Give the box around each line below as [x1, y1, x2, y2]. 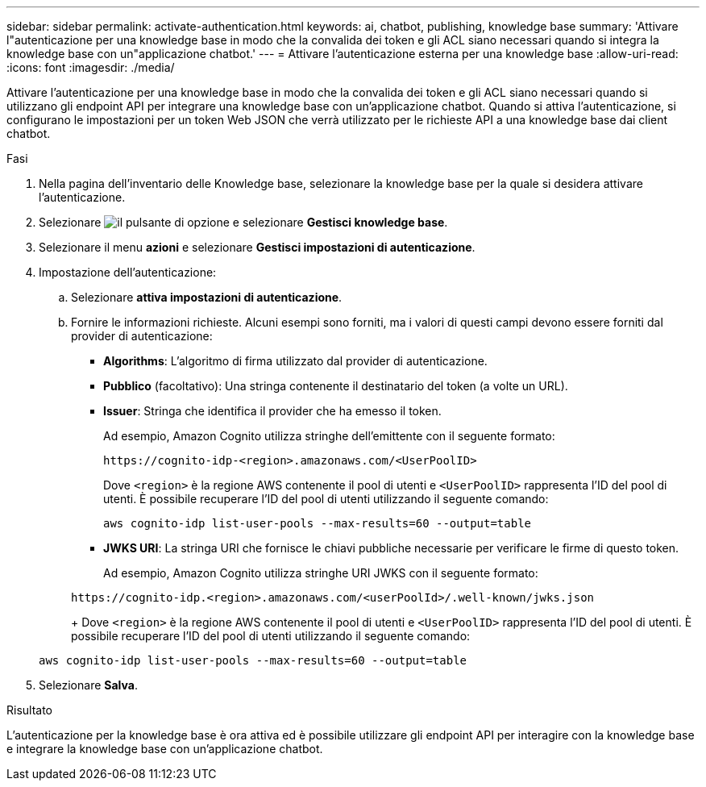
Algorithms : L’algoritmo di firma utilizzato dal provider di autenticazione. [103, 354, 488, 368]
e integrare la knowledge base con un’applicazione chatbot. [6, 742, 323, 756]
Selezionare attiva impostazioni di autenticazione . [71, 290, 343, 304]
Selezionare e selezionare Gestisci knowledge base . [39, 215, 448, 229]
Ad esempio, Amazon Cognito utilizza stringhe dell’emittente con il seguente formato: [103, 429, 555, 443]
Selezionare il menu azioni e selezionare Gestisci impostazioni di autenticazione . [39, 240, 476, 254]
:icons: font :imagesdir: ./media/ [6, 60, 175, 74]
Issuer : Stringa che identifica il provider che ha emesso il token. [103, 404, 442, 418]
